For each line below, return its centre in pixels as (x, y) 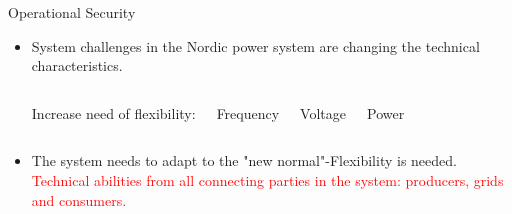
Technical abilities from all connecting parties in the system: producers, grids (267, 179)
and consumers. (79, 199)
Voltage (323, 112)
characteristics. (77, 65)
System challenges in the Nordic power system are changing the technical (255, 45)
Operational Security (72, 12)
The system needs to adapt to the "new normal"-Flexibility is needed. (244, 160)
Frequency (248, 112)
